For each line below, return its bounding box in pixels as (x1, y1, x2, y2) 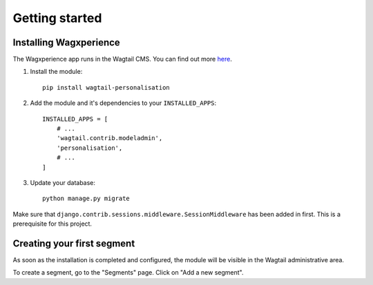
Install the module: (30, 68, 83, 76)
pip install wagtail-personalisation (42, 83, 171, 91)
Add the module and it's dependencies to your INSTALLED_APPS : (30, 99, 217, 107)
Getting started (12, 10, 102, 26)
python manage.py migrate (42, 195, 131, 203)
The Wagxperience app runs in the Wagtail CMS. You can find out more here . (12, 55, 233, 63)
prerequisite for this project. (12, 219, 93, 228)
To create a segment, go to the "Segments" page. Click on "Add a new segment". (12, 268, 244, 277)
